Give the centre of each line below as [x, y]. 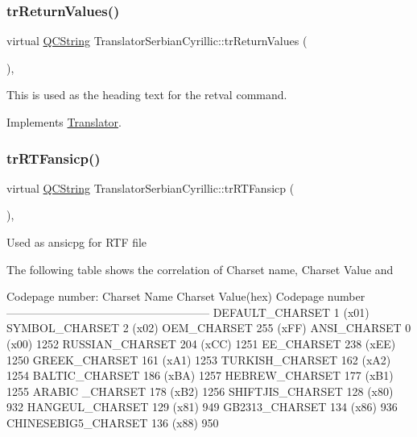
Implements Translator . [64, 122]
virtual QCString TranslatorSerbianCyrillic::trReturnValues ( [157, 41]
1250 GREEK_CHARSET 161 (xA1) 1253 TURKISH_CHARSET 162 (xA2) [199, 359]
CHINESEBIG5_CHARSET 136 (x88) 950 [113, 422]
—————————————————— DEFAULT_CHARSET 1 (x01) [188, 312]
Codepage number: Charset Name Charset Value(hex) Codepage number [186, 296]
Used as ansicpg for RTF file [77, 242]
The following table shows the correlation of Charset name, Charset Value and [200, 269]
